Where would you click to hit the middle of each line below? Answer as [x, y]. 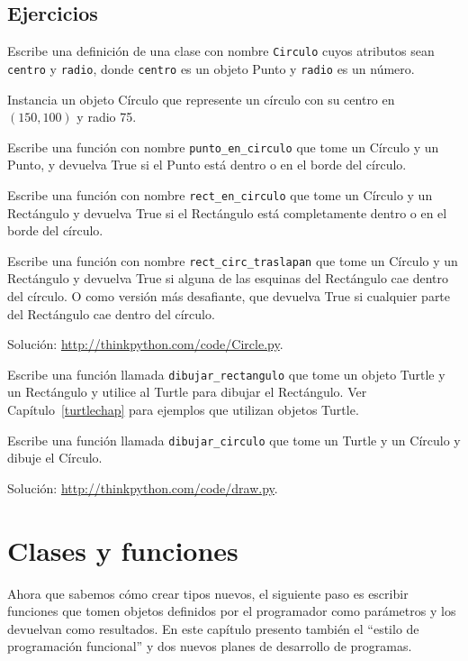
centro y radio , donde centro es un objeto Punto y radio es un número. [211, 68]
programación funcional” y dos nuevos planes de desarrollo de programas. [210, 646]
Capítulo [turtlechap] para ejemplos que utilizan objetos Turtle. [183, 410]
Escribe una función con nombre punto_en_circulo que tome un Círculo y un [223, 147]
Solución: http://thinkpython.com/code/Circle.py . [145, 344]
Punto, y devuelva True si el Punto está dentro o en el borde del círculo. [207, 165]
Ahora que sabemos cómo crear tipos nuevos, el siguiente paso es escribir [208, 593]
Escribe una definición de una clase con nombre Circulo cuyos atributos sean [221, 51]
